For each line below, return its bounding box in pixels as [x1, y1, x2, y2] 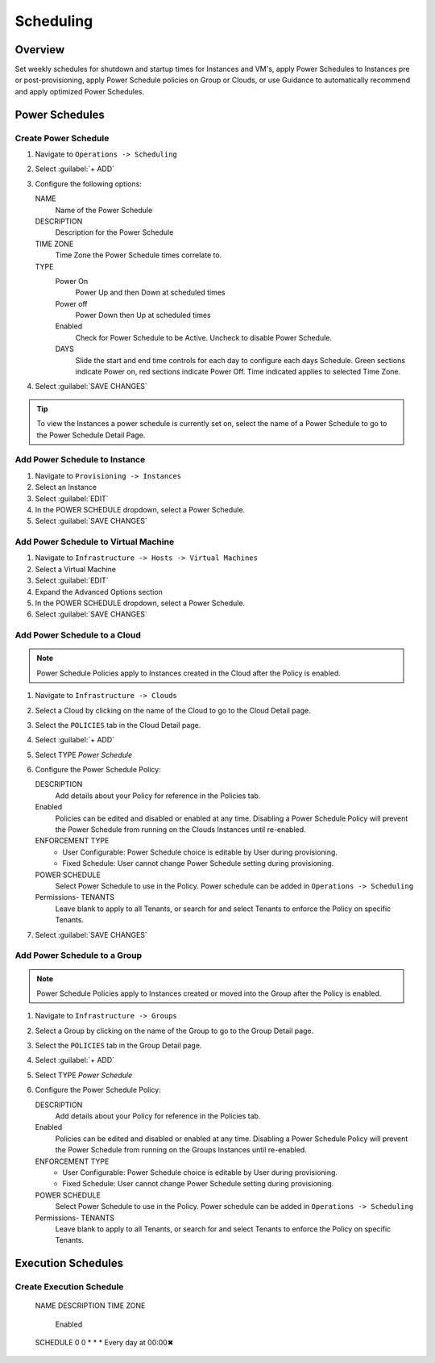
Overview [14, 43, 65, 56]
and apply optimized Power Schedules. [14, 86, 145, 96]
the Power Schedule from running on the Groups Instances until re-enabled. [55, 1145, 308, 1155]
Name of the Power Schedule [55, 205, 153, 215]
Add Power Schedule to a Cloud [14, 629, 141, 641]
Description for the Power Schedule [55, 228, 174, 237]
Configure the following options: [35, 178, 143, 189]
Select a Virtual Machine [35, 564, 117, 574]
